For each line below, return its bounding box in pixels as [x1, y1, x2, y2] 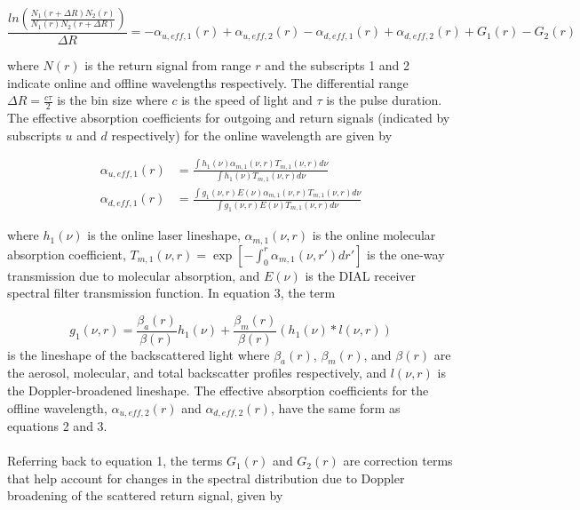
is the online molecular [312, 226, 436, 244]
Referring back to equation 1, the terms [7, 451, 223, 470]
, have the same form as [270, 398, 401, 417]
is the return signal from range [84, 56, 251, 75]
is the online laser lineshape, [87, 226, 241, 244]
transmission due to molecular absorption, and [7, 266, 260, 284]
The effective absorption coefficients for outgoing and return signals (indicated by [7, 108, 450, 127]
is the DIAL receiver [305, 266, 416, 284]
